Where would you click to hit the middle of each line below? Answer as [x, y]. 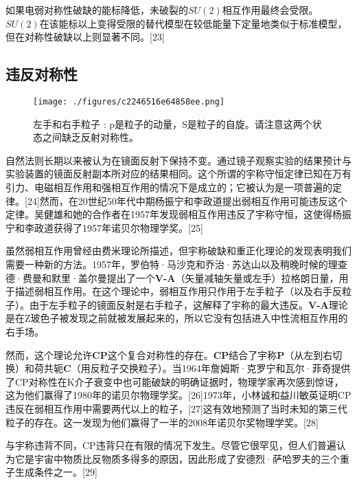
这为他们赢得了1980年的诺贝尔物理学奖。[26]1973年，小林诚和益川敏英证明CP [178, 395]
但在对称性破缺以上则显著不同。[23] [85, 37]
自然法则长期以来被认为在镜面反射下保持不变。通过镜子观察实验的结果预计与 [178, 160]
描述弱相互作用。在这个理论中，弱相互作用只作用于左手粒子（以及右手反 [178, 291]
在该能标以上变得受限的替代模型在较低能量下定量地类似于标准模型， [193, 23]
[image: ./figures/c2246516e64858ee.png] [129, 101]
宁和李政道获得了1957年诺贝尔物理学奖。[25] [104, 227]
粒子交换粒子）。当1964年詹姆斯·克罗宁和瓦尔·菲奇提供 [225, 368]
